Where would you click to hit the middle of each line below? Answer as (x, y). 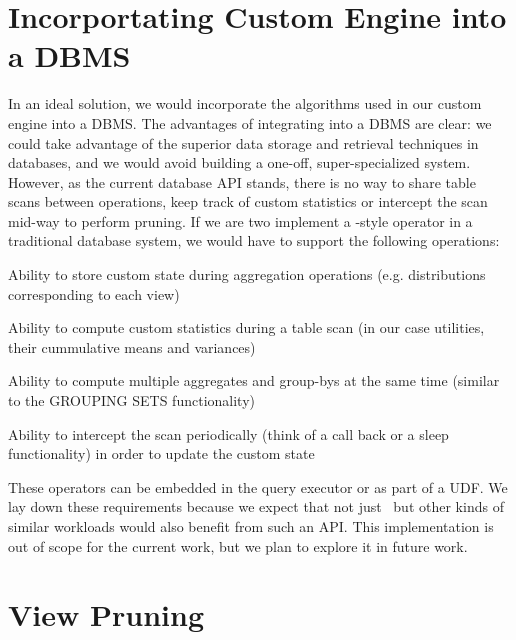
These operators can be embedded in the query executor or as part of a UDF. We (258, 486)
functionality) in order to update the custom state (161, 453)
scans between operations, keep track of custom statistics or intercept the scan (248, 201)
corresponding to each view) (94, 293)
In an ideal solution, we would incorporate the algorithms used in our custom (245, 103)
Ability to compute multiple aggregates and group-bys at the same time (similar (254, 380)
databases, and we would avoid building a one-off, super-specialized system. (239, 162)
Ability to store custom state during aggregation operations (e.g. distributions (247, 274)
